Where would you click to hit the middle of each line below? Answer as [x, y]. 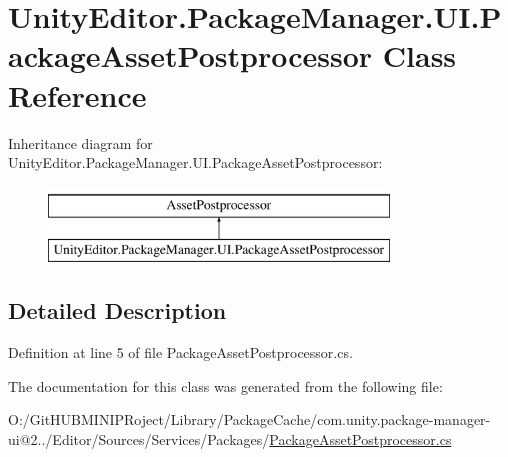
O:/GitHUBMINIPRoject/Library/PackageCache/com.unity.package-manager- [249, 419]
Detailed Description [117, 310]
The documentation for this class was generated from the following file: [225, 385]
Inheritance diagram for [80, 142]
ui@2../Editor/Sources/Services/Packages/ [139, 438]
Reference [77, 94]
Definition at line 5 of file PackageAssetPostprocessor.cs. [180, 352]
